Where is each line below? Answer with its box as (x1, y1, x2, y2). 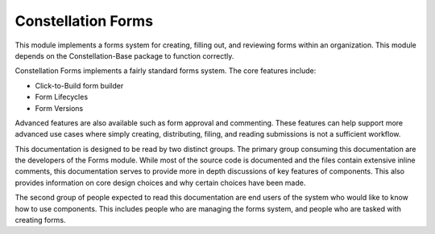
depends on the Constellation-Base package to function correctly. (14, 51, 234, 60)
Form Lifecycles (35, 92, 89, 102)
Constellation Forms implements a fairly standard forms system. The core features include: (14, 66, 317, 76)
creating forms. (14, 216, 66, 225)
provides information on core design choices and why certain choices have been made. (14, 178, 306, 187)
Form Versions (35, 103, 84, 113)
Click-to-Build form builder (35, 80, 124, 90)
